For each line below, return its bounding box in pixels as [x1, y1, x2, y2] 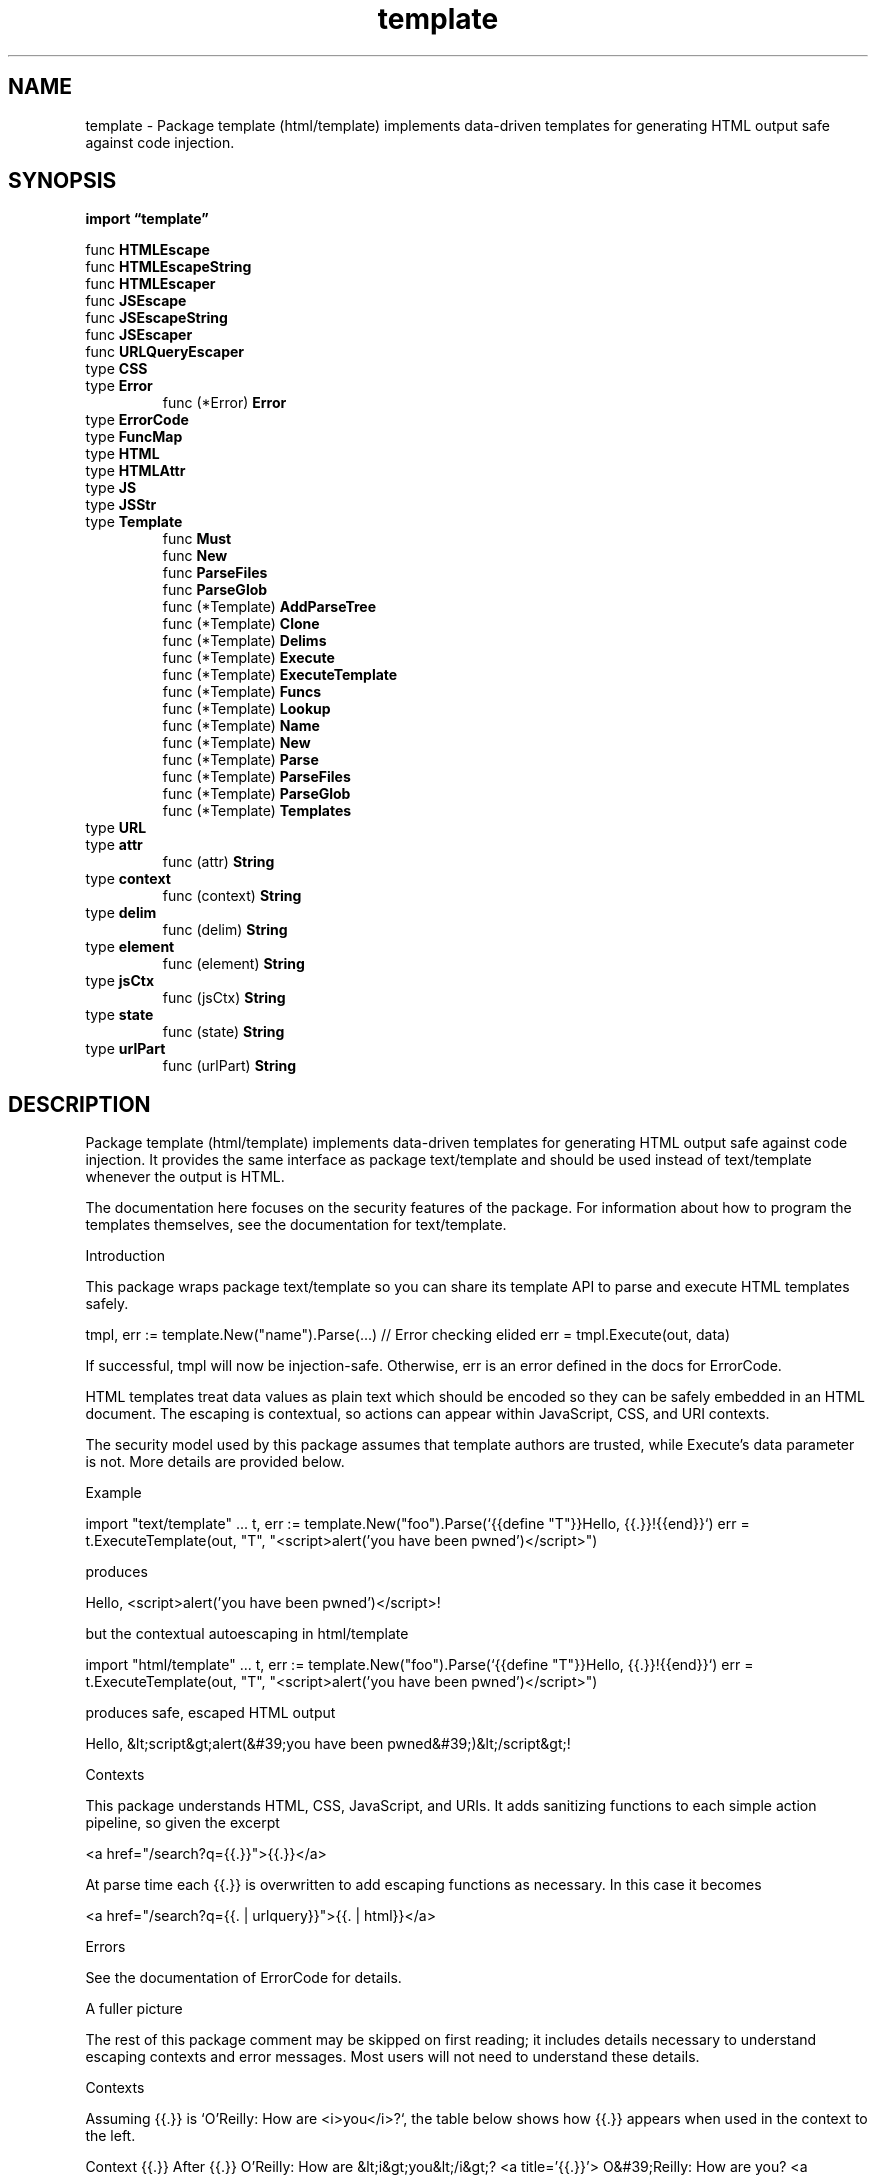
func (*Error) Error [162, 394, 287, 412]
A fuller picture [85, 2000, 183, 2018]
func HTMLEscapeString [85, 258, 252, 276]
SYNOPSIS [8, 168, 117, 194]
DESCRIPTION [8, 1091, 151, 1117]
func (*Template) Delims [162, 632, 327, 650]
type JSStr [85, 496, 157, 514]
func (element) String [162, 955, 305, 973]
